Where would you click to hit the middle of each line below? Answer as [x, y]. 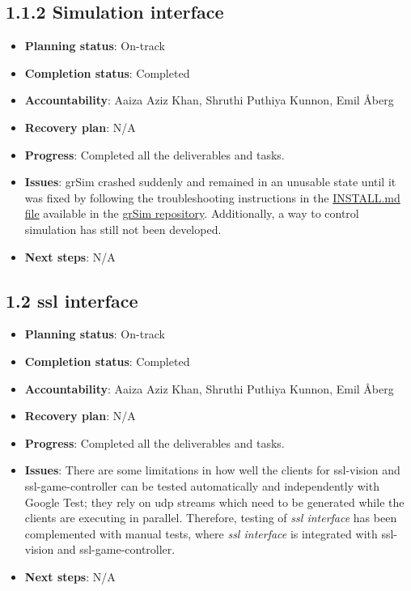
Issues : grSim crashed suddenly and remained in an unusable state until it [210, 182]
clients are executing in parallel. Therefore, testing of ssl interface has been [211, 518]
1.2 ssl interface [72, 300]
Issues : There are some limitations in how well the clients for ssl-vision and [212, 470]
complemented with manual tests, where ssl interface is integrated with [201, 533]
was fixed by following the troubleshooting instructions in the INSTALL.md [212, 197]
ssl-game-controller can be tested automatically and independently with [202, 485]
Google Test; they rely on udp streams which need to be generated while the [214, 502]
